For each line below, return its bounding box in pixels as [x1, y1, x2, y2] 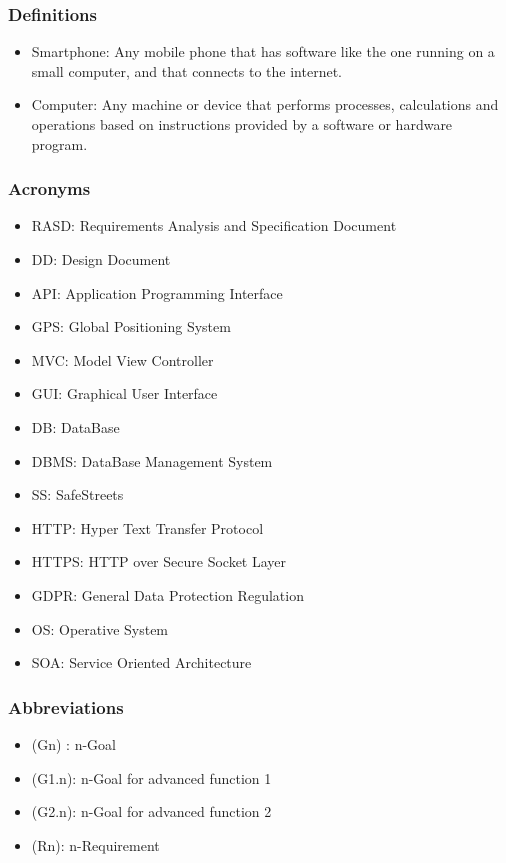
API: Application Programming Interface [31, 282, 283, 303]
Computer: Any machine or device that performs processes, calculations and [31, 94, 499, 115]
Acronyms [8, 176, 91, 201]
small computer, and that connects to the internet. [31, 60, 342, 81]
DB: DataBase [31, 416, 120, 437]
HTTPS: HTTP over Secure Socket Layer [31, 551, 287, 572]
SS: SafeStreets [31, 484, 124, 505]
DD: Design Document [31, 249, 171, 269]
